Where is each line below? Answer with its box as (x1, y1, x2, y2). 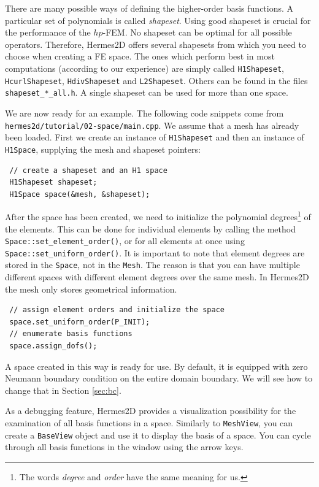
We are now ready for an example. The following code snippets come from (5, 106, 284, 119)
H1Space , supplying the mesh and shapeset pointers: (5, 142, 201, 155)
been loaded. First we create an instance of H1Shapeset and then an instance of (5, 131, 304, 144)
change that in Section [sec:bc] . (5, 383, 121, 396)
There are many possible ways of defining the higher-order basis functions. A (5, 2, 294, 14)
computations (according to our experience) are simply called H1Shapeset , (5, 61, 284, 74)
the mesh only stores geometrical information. (5, 282, 177, 295)
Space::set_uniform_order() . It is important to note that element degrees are (5, 246, 305, 259)
